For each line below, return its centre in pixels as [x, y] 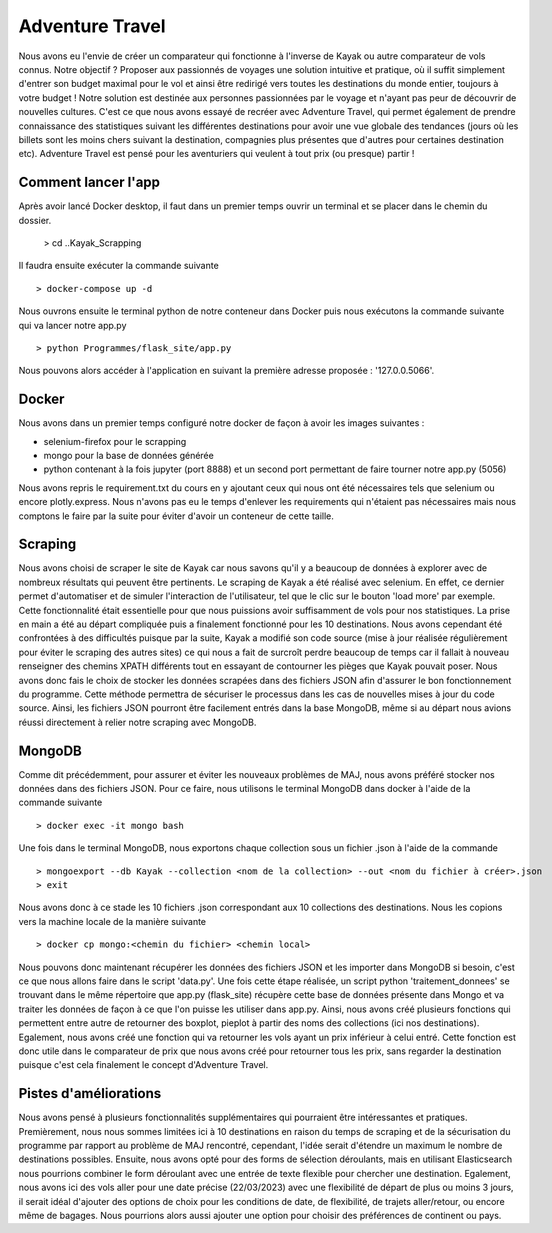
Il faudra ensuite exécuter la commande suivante [118, 266]
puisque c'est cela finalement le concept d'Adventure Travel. [143, 1065]
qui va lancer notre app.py [72, 325]
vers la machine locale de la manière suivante [112, 921]
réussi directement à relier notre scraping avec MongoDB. [137, 722]
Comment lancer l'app [89, 182]
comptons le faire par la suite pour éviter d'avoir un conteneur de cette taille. [176, 516]
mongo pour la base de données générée [128, 455]
